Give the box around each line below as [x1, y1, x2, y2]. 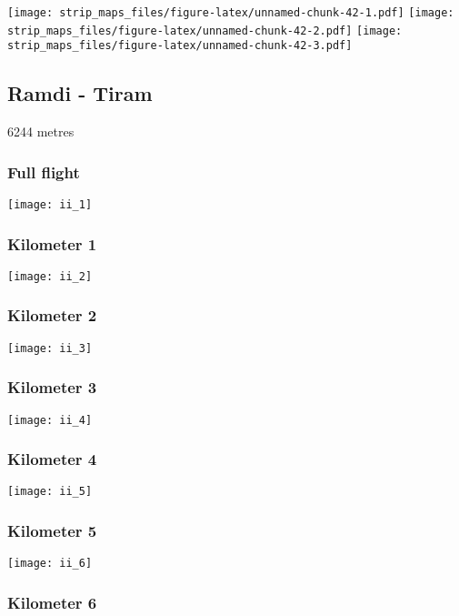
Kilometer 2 [7, 304, 97, 327]
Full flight [7, 160, 80, 183]
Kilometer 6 [7, 591, 97, 613]
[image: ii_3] [7, 341, 93, 355]
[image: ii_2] [7, 269, 93, 283]
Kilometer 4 [7, 448, 97, 470]
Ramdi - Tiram [7, 79, 153, 107]
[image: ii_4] [7, 413, 93, 427]
